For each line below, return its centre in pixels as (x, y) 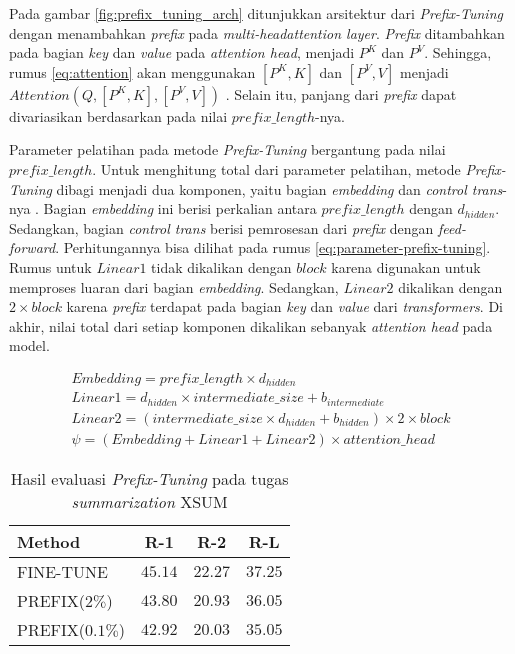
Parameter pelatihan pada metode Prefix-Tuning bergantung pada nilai (227, 149)
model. (29, 345)
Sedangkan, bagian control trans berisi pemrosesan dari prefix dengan (221, 227)
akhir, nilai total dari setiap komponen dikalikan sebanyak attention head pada (251, 325)
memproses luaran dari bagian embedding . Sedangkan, (174, 286)
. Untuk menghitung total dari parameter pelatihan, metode (276, 168)
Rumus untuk (50, 266)
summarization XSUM (149, 501)
